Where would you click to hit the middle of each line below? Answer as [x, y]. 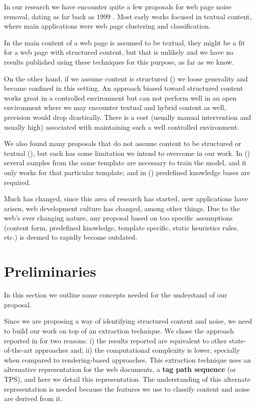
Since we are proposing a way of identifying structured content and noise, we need [128, 321]
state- [238, 340]
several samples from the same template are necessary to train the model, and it [125, 163]
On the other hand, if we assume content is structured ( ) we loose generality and [126, 78]
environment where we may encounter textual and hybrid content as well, [115, 107]
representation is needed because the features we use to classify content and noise [127, 388]
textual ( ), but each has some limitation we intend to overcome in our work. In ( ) [127, 153]
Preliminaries [50, 271]
